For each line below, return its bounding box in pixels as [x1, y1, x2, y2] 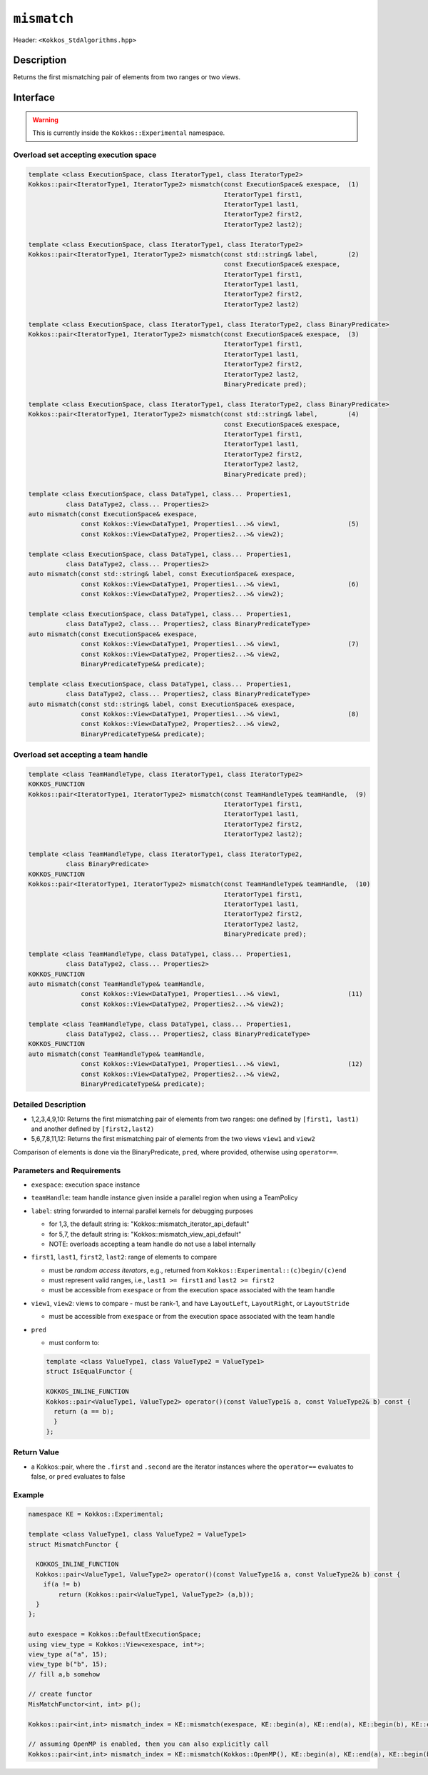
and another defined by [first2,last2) [31, 1125, 155, 1133]
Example [13, 1489, 44, 1499]
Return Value [13, 1447, 60, 1457]
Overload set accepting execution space [13, 150, 157, 160]
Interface [13, 91, 55, 104]
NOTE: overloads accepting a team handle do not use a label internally [49, 1240, 256, 1248]
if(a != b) [43, 1580, 81, 1589]
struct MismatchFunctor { [28, 1540, 119, 1549]
